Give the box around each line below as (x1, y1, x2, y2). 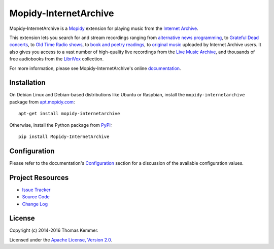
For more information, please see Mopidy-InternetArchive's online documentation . (9, 65, 181, 71)
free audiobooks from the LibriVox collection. (9, 56, 104, 62)
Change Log (22, 201, 48, 207)
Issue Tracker (22, 187, 51, 193)
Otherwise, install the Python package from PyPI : (9, 122, 112, 128)
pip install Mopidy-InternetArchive (18, 133, 110, 139)
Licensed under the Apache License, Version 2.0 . (9, 236, 113, 243)
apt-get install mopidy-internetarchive (18, 111, 120, 117)
